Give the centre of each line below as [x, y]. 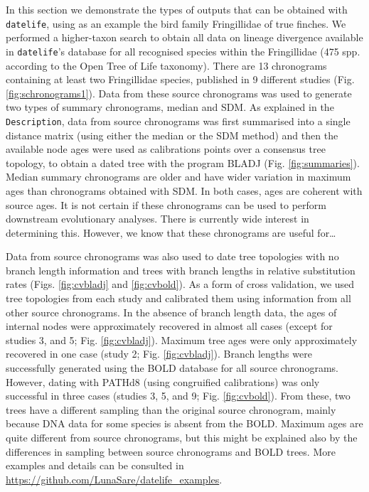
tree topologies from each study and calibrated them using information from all [178, 298]
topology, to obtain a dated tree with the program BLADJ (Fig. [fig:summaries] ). [183, 162]
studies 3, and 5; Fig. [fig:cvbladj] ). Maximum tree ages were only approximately [182, 339]
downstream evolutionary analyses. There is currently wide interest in [157, 219]
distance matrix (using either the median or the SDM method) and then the [172, 135]
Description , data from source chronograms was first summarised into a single [178, 121]
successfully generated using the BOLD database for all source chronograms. [172, 368]
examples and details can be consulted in [95, 465]
